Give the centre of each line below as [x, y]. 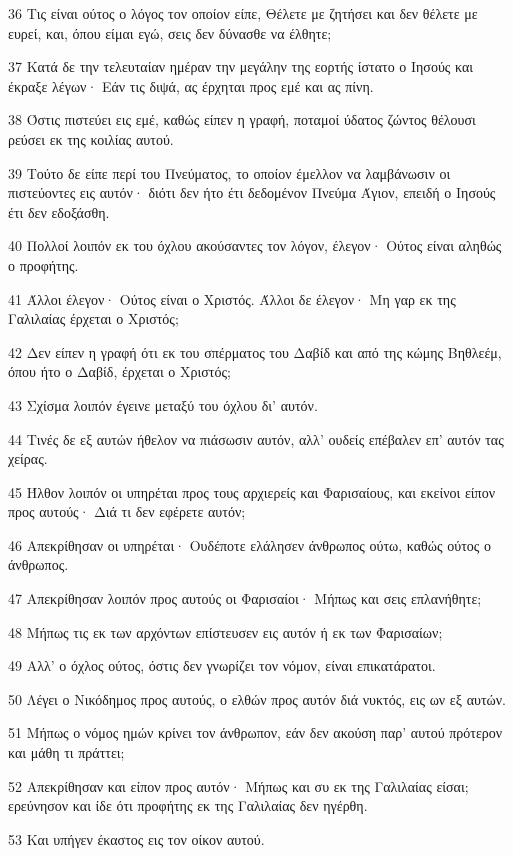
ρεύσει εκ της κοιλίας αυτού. [91, 138]
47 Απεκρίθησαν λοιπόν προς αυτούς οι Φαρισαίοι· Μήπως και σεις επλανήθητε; [245, 598]
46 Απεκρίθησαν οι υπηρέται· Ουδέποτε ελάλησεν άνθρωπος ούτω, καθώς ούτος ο [249, 544]
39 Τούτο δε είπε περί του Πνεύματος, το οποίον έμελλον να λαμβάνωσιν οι [229, 172]
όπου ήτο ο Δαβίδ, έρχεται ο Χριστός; [119, 371]
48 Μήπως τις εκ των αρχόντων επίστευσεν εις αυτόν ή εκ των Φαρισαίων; [225, 631]
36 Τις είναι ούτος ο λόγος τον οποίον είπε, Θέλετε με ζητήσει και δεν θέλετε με [243, 13]
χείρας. [28, 458]
